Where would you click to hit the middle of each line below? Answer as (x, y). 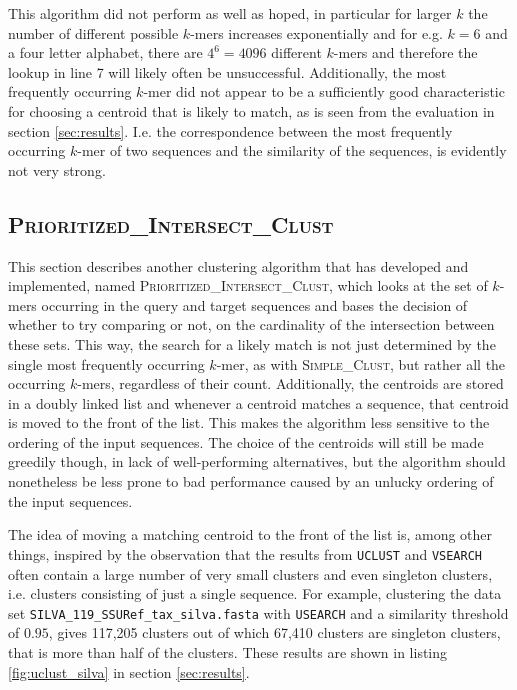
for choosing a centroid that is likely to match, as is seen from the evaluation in (251, 110)
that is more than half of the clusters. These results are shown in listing (228, 651)
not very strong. (57, 169)
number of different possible (93, 32)
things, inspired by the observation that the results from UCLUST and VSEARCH (245, 553)
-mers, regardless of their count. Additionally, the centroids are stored (290, 383)
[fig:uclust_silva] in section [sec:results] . (129, 671)
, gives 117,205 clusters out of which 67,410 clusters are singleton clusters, (274, 632)
